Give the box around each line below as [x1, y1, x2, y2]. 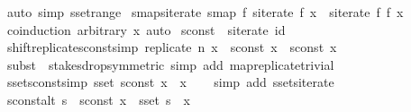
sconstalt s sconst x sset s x [6, 90, 190, 108]
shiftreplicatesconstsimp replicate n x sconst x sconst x [6, 38, 337, 56]
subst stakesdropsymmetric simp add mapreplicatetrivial [6, 55, 334, 73]
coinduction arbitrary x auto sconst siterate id [6, 20, 286, 39]
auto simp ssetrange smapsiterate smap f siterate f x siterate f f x [6, 3, 404, 21]
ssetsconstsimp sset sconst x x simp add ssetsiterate [6, 73, 334, 91]
